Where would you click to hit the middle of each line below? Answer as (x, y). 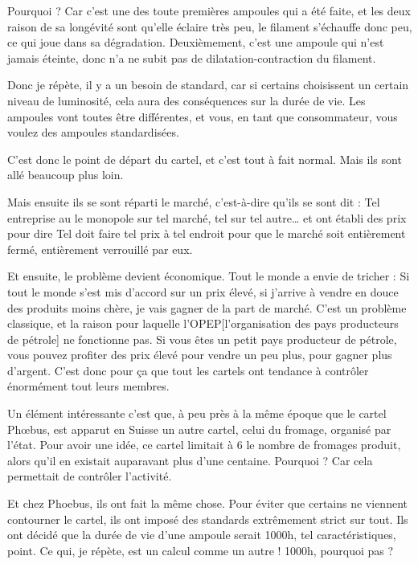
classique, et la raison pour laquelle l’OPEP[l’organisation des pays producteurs (203, 323)
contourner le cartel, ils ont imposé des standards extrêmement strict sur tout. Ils (208, 519)
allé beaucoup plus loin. (66, 175)
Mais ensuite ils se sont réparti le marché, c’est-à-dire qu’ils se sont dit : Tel (194, 201)
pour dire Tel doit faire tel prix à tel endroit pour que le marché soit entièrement (207, 233)
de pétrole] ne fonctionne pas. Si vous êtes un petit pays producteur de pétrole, (202, 339)
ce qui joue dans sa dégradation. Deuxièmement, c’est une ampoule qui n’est (196, 42)
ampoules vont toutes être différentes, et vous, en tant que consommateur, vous (203, 116)
